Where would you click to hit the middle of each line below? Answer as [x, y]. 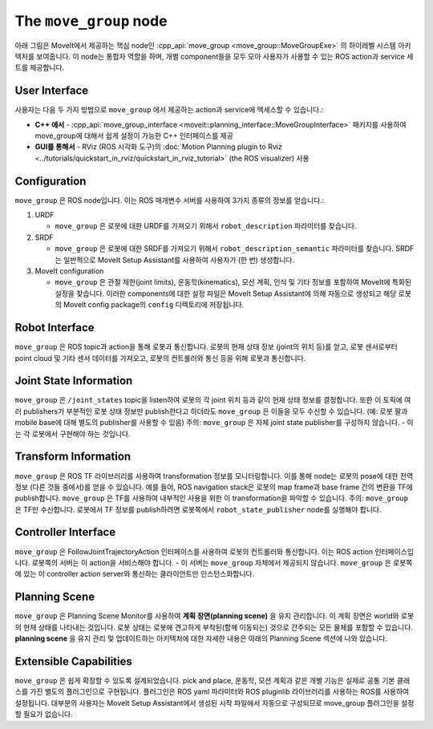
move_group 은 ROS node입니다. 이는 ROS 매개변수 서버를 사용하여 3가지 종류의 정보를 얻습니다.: [170, 200]
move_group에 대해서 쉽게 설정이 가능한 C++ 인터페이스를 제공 [134, 136]
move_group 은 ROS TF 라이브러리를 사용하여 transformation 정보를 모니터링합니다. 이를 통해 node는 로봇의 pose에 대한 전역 [214, 476]
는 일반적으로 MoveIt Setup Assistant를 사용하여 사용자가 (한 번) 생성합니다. [175, 260]
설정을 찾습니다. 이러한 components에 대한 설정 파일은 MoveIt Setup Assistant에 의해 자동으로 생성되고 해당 [226, 294]
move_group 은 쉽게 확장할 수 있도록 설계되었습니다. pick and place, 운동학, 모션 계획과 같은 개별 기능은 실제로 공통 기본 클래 [212, 680]
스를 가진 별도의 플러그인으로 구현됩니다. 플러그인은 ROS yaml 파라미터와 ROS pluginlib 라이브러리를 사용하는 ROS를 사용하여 [212, 692]
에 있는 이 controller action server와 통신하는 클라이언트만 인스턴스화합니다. [135, 574]
